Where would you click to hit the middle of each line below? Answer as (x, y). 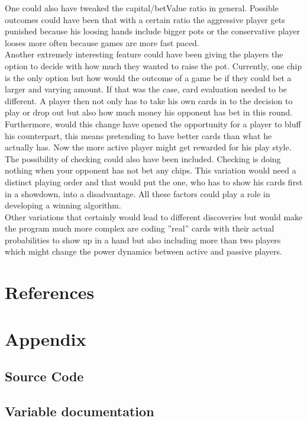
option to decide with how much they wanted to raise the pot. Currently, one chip (153, 65)
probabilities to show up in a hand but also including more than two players (143, 240)
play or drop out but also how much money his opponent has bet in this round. (149, 112)
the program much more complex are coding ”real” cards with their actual (140, 228)
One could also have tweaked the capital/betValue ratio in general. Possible (142, 8)
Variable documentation (80, 411)
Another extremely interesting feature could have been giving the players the (144, 54)
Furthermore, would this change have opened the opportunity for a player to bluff (153, 123)
